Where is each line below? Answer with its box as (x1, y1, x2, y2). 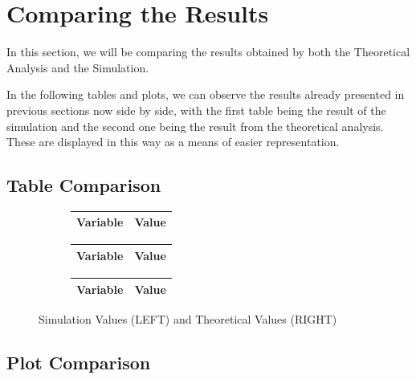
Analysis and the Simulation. (6, 59, 149, 75)
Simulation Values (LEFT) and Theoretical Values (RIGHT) (39, 310, 337, 327)
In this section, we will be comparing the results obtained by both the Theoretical (6, 43, 410, 60)
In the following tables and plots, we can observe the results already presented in (6, 86, 405, 103)
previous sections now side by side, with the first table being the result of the (6, 101, 386, 118)
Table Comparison (6, 173, 161, 198)
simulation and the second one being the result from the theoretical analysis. (6, 117, 384, 134)
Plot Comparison (6, 349, 151, 374)
